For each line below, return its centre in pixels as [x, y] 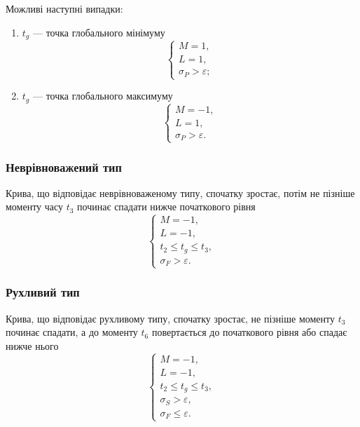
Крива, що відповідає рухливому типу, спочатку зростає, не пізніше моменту [170, 318]
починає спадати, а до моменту [72, 332]
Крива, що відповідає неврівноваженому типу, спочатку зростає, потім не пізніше [180, 192]
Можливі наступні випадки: [64, 8]
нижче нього [32, 345]
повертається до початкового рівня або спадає [249, 332]
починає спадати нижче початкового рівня [166, 206]
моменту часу [35, 206]
